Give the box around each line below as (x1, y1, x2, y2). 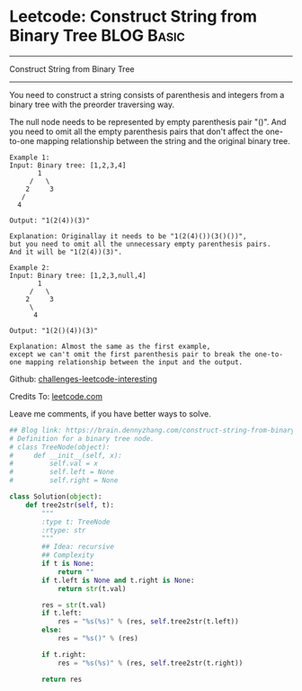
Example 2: (9, 263, 50, 272)
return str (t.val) (57, 584, 127, 593)
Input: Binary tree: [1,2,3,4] (9, 160, 127, 170)
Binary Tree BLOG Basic (9, 25, 186, 46)
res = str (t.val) (41, 600, 106, 609)
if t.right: (41, 650, 87, 659)
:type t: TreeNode (41, 517, 111, 526)
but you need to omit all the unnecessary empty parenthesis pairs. (9, 239, 271, 248)
